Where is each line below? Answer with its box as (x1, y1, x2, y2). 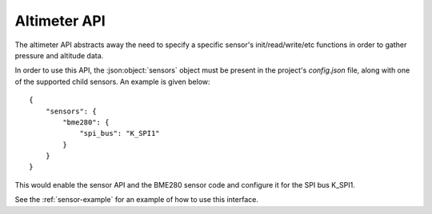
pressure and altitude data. (14, 50, 104, 60)
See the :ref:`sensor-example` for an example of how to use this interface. (14, 195, 259, 204)
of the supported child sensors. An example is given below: (14, 77, 211, 86)
